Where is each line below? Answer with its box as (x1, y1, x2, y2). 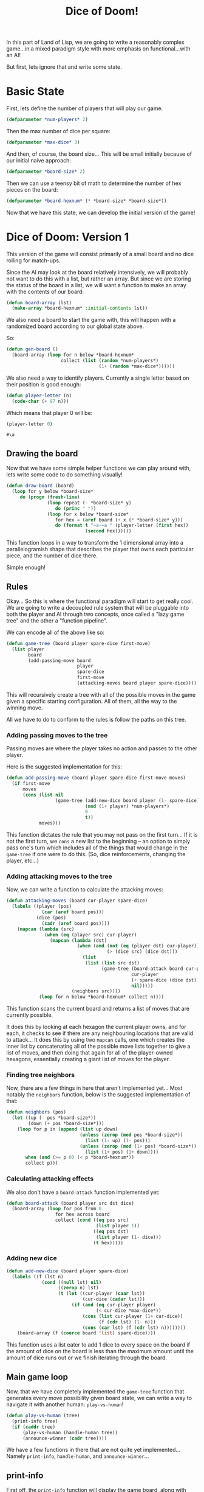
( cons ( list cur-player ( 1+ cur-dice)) (82, 1313, 183, 1319)
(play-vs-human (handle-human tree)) (22, 1429, 118, 1435)
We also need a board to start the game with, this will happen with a (6, 316, 176, 324)
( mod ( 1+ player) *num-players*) (84, 803, 170, 809)
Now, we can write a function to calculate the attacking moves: (6, 886, 164, 893)
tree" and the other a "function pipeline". (6, 616, 108, 624)
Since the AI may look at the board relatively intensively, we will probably (6, 268, 188, 276)
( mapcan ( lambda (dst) (49, 937, 107, 944)
